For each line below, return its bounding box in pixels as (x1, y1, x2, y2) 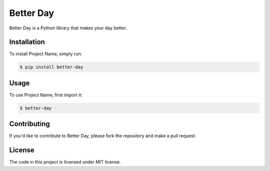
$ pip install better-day (19, 64, 83, 70)
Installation (9, 38, 45, 46)
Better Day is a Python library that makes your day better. (9, 25, 127, 31)
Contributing (9, 120, 50, 128)
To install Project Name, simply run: (9, 51, 82, 57)
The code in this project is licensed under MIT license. (9, 159, 121, 165)
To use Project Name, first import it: (9, 92, 82, 98)
